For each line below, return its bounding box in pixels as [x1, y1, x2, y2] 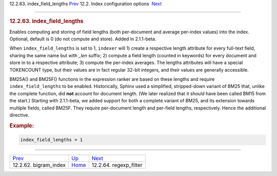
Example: [9, 122, 34, 129]
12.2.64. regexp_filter [91, 162, 143, 169]
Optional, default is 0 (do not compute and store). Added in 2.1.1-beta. [9, 36, 156, 42]
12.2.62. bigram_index [12, 162, 66, 169]
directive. [9, 112, 29, 118]
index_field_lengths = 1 [20, 137, 83, 143]
